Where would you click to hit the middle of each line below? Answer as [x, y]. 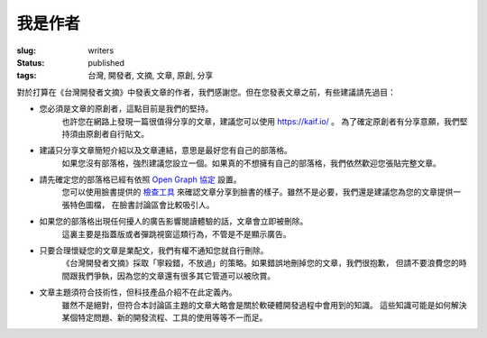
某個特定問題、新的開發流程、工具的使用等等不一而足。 [165, 317]
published [106, 62]
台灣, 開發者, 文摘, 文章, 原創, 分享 [151, 76]
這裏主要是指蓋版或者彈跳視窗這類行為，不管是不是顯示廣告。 [176, 233]
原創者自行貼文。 [117, 133]
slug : [26, 50]
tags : [27, 76]
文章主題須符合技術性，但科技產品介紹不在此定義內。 [138, 292]
